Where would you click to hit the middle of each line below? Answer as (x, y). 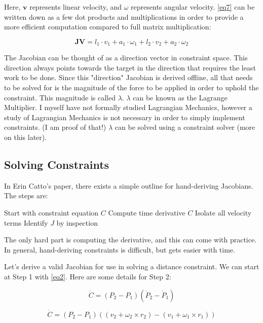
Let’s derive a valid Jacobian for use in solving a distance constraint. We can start (132, 266)
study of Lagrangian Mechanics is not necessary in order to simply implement (125, 117)
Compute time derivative (147, 212)
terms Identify (26, 222)
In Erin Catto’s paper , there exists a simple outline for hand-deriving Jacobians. (129, 185)
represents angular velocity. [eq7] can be (193, 7)
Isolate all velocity (223, 212)
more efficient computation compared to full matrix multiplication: (108, 27)
